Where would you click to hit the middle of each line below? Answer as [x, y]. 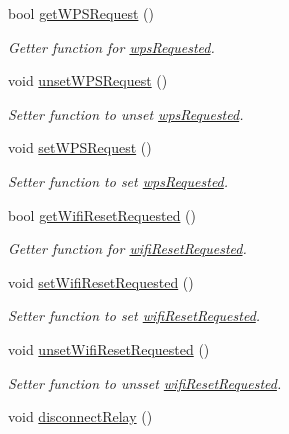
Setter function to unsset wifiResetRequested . [145, 382]
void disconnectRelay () [80, 416]
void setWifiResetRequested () [101, 281]
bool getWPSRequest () [81, 13]
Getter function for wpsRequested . [111, 46]
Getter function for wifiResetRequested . [127, 248]
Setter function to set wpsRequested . [118, 180]
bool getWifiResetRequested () [102, 214]
